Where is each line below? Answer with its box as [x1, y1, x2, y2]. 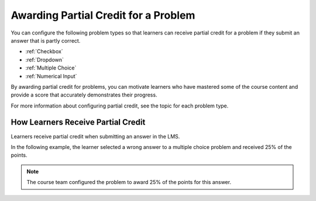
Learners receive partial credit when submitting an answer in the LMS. [11, 133, 180, 140]
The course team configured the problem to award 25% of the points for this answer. [26, 179, 231, 186]
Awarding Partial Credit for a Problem [11, 9, 195, 22]
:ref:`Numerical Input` [25, 72, 77, 79]
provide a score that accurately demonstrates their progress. [11, 91, 157, 99]
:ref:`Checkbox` [25, 48, 64, 55]
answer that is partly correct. [11, 37, 81, 44]
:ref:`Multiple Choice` [25, 64, 77, 71]
